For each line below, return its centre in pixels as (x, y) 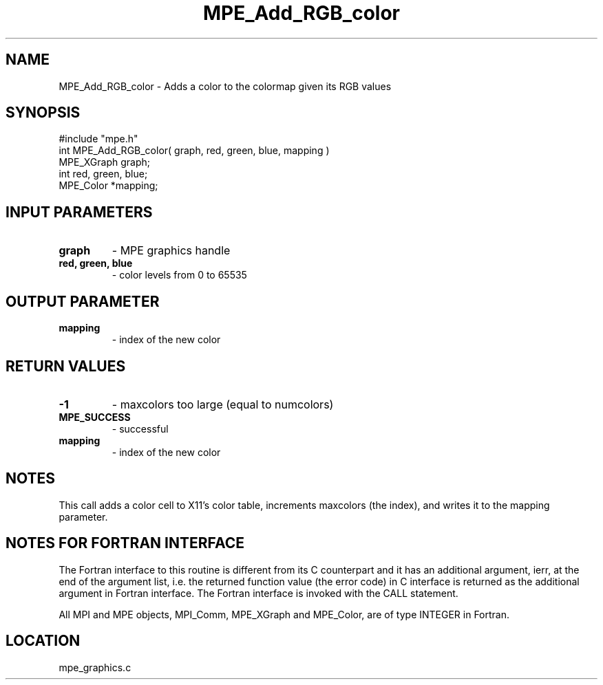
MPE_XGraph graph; (105, 162)
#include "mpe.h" (98, 139)
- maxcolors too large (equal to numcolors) (223, 404)
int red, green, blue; (103, 174)
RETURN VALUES (66, 366)
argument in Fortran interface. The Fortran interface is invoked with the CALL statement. (258, 593)
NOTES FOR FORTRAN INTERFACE (125, 543)
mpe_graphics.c (95, 667)
